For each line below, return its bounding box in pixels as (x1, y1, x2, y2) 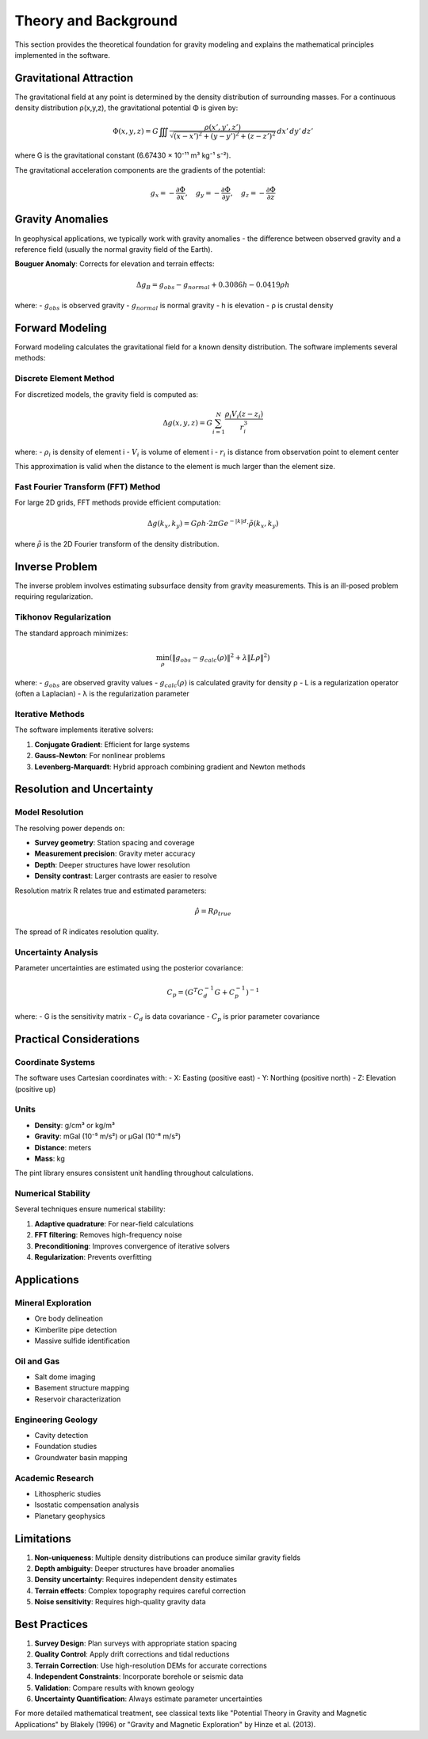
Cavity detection (34, 1431, 89, 1440)
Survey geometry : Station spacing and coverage (34, 838, 195, 848)
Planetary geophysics (34, 1511, 106, 1520)
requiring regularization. (14, 592, 94, 601)
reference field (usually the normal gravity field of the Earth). (14, 244, 213, 254)
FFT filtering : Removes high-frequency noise (34, 1230, 182, 1240)
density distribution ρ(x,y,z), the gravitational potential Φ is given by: (14, 103, 239, 113)
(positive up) (14, 1084, 56, 1093)
